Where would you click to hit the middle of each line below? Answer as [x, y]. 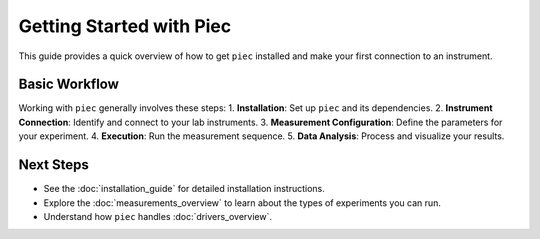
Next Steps [53, 165]
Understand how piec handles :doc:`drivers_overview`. [157, 216]
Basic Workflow [69, 84]
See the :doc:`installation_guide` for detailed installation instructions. [184, 189]
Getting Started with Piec [125, 26]
